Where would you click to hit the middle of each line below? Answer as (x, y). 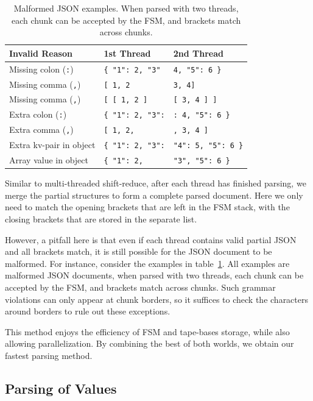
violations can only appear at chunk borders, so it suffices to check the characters (157, 299)
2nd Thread (198, 53)
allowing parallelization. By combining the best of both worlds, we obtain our (149, 343)
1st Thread (127, 53)
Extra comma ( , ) (41, 130)
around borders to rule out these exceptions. (88, 311)
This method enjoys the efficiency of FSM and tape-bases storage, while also (147, 331)
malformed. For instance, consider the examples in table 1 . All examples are (147, 263)
